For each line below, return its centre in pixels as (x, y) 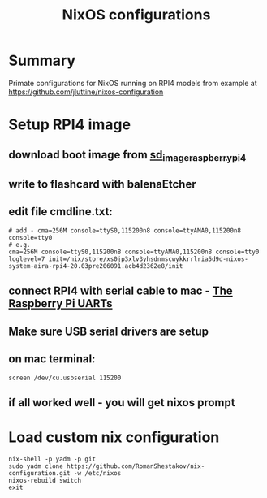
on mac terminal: (52, 359)
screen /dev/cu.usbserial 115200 (65, 378)
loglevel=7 (27, 259)
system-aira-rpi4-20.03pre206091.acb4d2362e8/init (96, 266)
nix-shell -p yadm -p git (52, 459)
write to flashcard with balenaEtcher (102, 184)
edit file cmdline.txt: (61, 212)
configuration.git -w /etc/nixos (65, 473)
